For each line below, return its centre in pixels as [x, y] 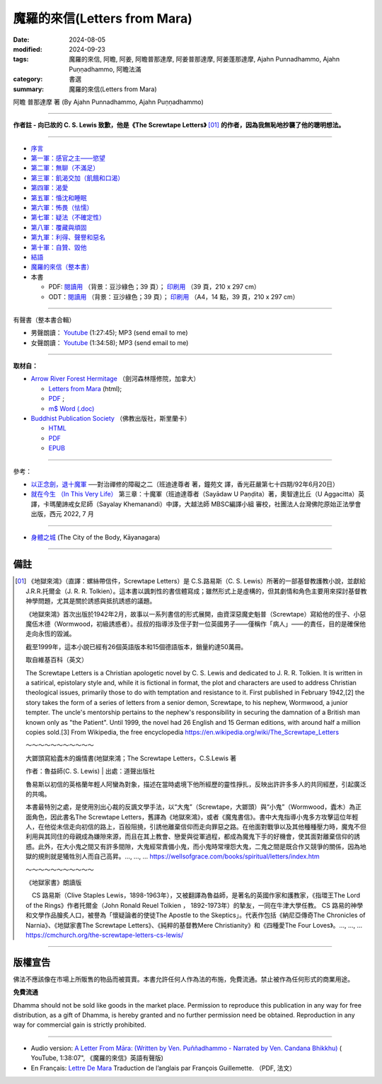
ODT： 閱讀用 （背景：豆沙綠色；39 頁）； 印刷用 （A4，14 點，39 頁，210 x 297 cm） [174, 296]
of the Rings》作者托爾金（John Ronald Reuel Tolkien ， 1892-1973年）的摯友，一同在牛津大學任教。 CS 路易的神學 [195, 905]
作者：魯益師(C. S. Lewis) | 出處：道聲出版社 [91, 771]
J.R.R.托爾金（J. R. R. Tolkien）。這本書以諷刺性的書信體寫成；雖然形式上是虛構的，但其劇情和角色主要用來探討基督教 [196, 591]
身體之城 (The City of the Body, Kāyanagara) [95, 537]
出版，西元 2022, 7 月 [63, 514]
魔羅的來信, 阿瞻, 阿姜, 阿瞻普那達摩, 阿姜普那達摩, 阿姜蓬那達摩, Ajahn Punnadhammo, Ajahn [204, 59]
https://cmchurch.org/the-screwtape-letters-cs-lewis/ [105, 935]
